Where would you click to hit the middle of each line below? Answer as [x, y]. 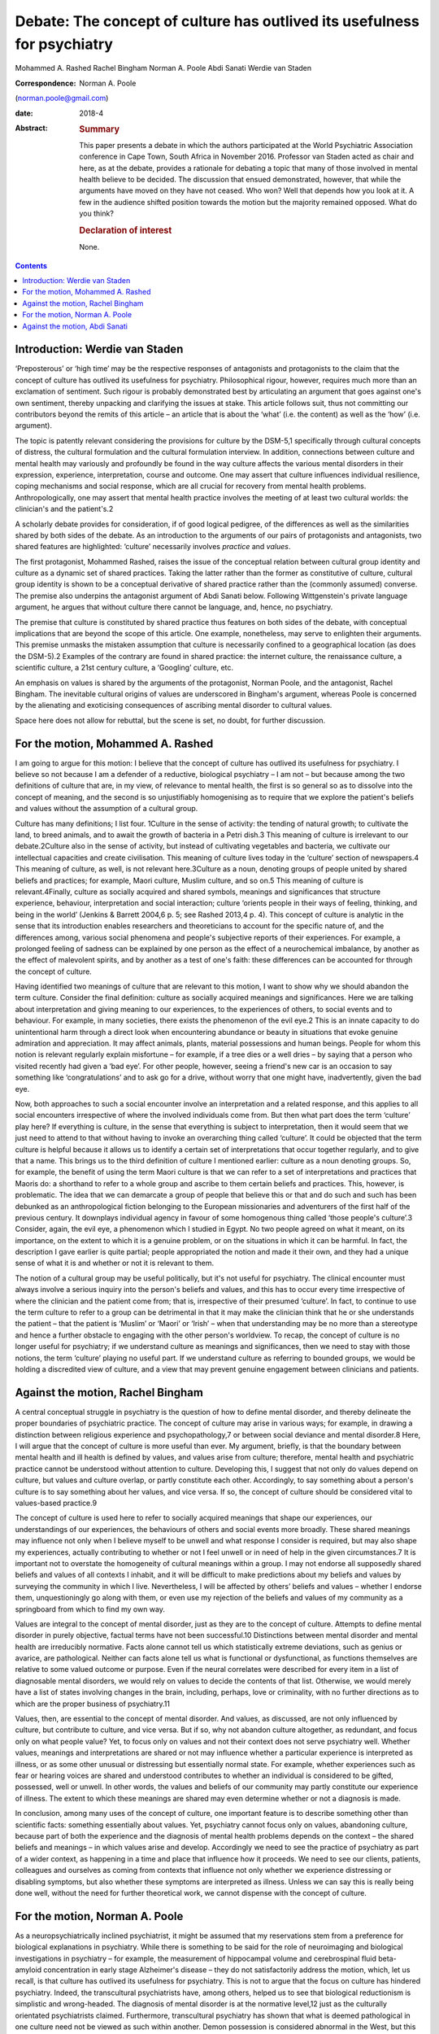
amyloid [28, 1970]
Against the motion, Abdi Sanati [75, 326]
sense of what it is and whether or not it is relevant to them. [115, 1263]
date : [24, 113]
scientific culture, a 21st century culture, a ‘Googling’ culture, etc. [124, 668]
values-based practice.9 [56, 1503]
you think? [96, 214]
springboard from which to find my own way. [90, 1609]
